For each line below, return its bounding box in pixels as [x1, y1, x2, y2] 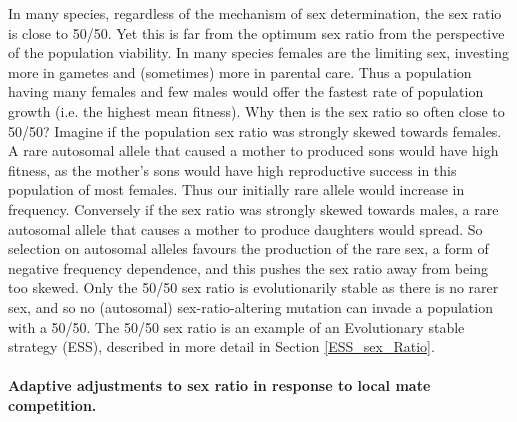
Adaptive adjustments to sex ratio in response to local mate [8, 375, 431, 396]
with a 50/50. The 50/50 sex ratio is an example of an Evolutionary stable [8, 316, 465, 337]
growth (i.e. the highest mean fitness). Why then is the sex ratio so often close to [8, 100, 505, 121]
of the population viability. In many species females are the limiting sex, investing [8, 42, 509, 63]
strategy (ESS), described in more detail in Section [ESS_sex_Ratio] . [8, 336, 435, 357]
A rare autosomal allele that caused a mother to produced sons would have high [8, 140, 499, 161]
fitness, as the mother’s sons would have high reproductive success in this [8, 159, 457, 180]
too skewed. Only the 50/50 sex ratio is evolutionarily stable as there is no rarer [8, 277, 499, 298]
